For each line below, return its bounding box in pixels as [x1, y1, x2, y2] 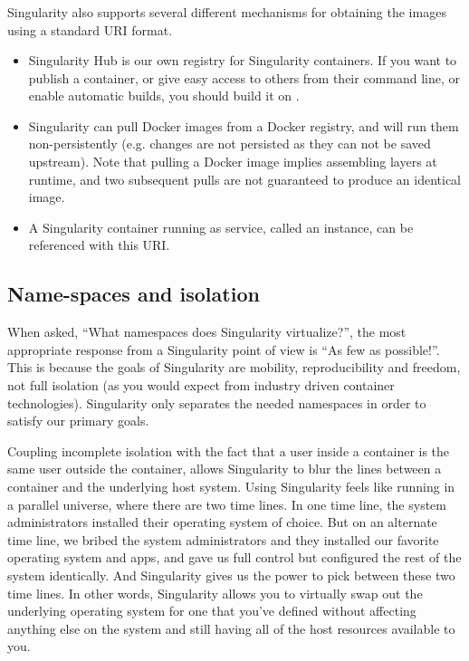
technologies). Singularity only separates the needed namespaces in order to [7, 393, 426, 412]
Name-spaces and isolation [7, 280, 260, 308]
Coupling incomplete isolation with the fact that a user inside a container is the [7, 441, 450, 460]
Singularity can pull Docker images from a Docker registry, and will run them [28, 116, 459, 135]
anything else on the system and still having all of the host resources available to [7, 618, 455, 637]
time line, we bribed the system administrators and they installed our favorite [7, 530, 439, 549]
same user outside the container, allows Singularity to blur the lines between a [7, 459, 442, 478]
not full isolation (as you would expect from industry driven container [7, 376, 395, 395]
